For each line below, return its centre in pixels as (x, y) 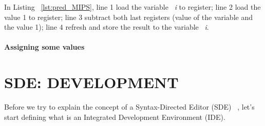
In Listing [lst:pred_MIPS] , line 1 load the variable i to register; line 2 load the (132, 7)
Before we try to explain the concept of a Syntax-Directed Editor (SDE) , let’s (129, 107)
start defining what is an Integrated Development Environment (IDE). (115, 117)
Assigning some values (44, 47)
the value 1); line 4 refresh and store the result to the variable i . (107, 27)
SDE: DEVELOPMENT (91, 82)
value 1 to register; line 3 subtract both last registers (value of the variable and (128, 17)
